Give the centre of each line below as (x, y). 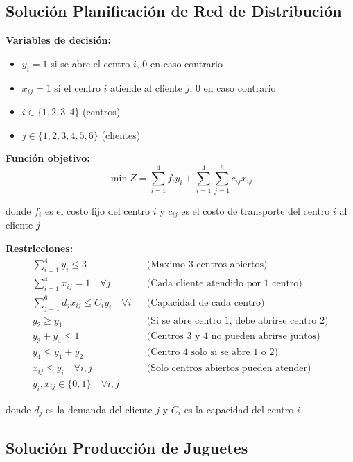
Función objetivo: (48, 158)
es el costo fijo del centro (97, 210)
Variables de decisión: (58, 40)
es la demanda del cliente (99, 409)
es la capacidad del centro (239, 409)
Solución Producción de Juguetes (127, 447)
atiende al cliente (146, 87)
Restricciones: (40, 248)
